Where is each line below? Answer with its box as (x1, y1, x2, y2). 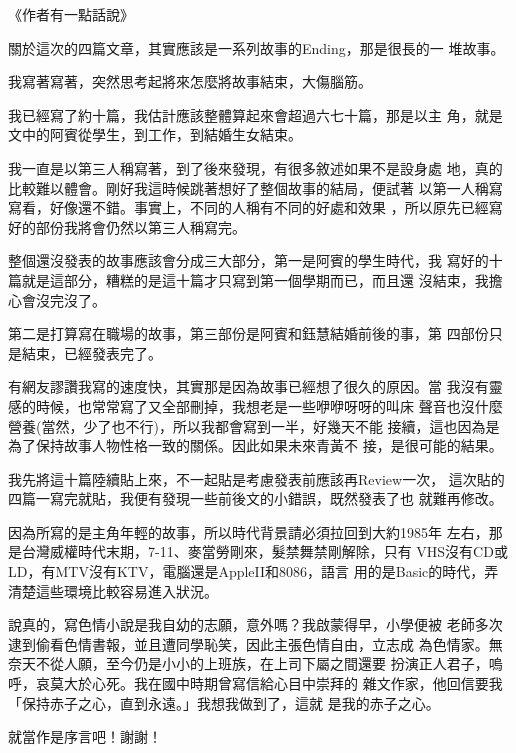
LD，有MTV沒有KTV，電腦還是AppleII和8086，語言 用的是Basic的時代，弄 (8, 561, 499, 582)
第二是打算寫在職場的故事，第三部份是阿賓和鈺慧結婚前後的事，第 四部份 (8, 323, 489, 344)
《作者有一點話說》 (8, 4, 134, 24)
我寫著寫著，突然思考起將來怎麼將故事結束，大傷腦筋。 (8, 71, 372, 92)
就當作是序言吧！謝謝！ (8, 726, 162, 747)
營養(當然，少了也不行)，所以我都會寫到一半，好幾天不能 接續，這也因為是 (8, 415, 500, 436)
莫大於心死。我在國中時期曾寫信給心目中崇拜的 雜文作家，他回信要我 (49, 673, 503, 694)
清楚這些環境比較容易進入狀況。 (8, 580, 218, 601)
